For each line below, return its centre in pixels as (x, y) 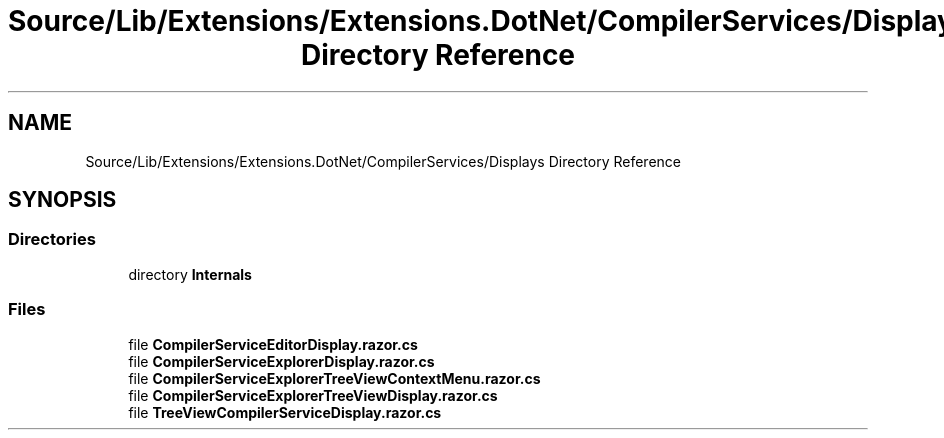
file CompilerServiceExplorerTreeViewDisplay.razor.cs (313, 395)
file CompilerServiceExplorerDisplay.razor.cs (281, 361)
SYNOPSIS (62, 200)
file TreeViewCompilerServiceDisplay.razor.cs (285, 412)
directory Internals (190, 274)
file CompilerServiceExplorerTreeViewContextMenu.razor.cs (334, 378)
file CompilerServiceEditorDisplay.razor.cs (273, 344)
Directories (52, 239)
